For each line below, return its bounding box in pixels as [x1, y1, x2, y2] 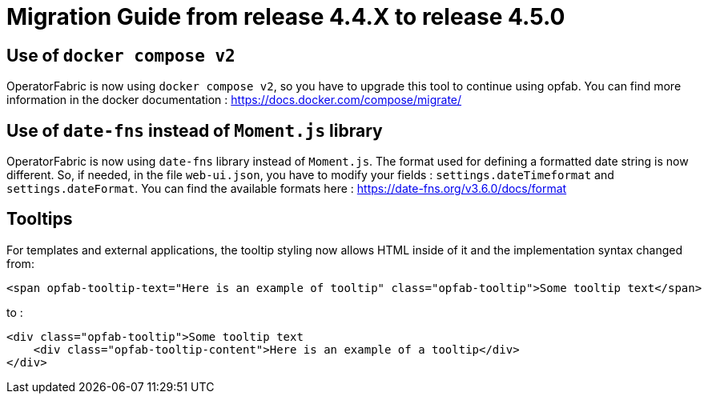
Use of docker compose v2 [6, 45, 235, 66]
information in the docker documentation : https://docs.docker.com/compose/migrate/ [6, 93, 462, 107]
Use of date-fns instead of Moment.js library [6, 120, 383, 141]
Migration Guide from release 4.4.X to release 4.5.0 [6, 3, 565, 30]
